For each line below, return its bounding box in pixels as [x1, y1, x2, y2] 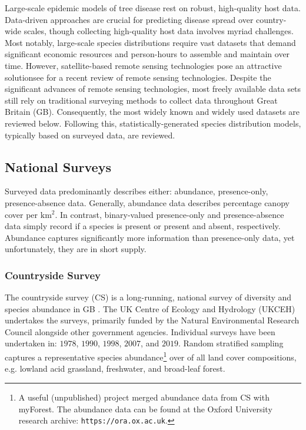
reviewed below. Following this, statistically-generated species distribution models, [5, 117, 301, 129]
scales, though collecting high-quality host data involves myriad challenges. [24, 25, 294, 37]
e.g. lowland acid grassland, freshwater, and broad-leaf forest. [5, 362, 225, 375]
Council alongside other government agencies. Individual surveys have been [5, 325, 275, 338]
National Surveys [5, 157, 111, 176]
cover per [5, 208, 38, 220]
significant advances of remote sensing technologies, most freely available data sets [5, 82, 301, 95]
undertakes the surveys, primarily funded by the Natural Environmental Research [5, 314, 300, 326]
